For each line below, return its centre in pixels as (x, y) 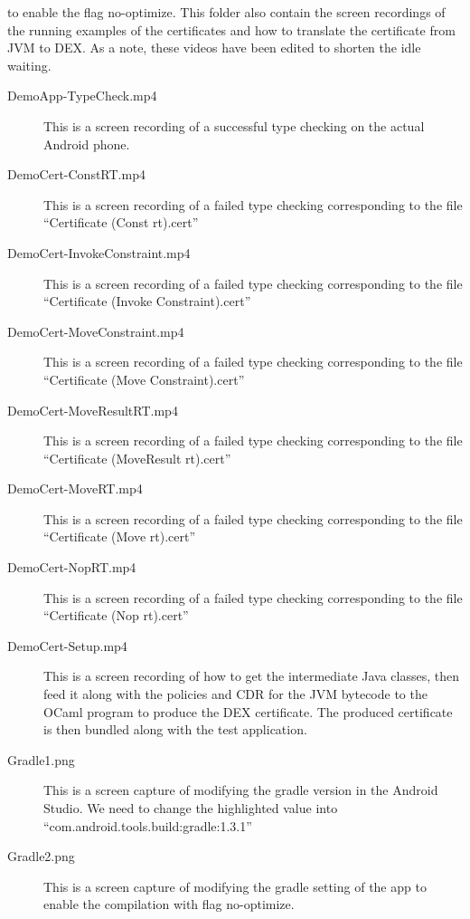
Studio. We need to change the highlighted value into (191, 808)
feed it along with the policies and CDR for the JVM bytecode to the (235, 694)
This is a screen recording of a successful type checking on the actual (234, 125)
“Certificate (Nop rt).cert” (116, 615)
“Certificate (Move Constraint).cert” (144, 379)
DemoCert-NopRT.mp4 (72, 567)
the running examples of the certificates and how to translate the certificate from (231, 29)
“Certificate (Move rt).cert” (120, 536)
